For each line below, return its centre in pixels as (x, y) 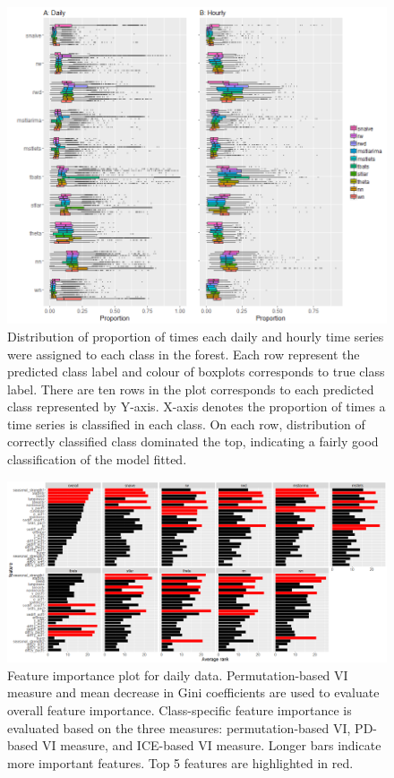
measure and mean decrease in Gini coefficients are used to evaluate (193, 692)
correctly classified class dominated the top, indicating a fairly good (193, 441)
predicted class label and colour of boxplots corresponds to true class (196, 372)
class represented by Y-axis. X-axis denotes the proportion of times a (197, 406)
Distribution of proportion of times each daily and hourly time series (196, 336)
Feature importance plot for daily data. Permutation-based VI (178, 674)
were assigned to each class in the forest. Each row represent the (184, 354)
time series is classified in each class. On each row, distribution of (186, 424)
